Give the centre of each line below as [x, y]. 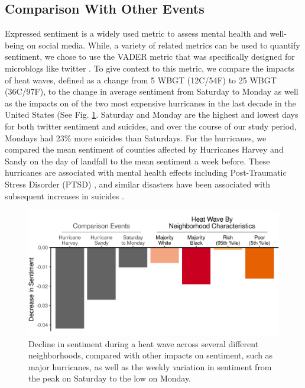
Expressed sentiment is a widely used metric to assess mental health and [136, 33]
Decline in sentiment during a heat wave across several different [144, 343]
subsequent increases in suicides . [64, 195]
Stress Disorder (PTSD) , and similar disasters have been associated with [138, 184]
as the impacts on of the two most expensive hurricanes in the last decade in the [150, 103]
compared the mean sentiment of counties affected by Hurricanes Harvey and [144, 149]
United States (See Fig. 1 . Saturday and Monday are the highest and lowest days [152, 114]
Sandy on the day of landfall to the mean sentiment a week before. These [137, 161]
